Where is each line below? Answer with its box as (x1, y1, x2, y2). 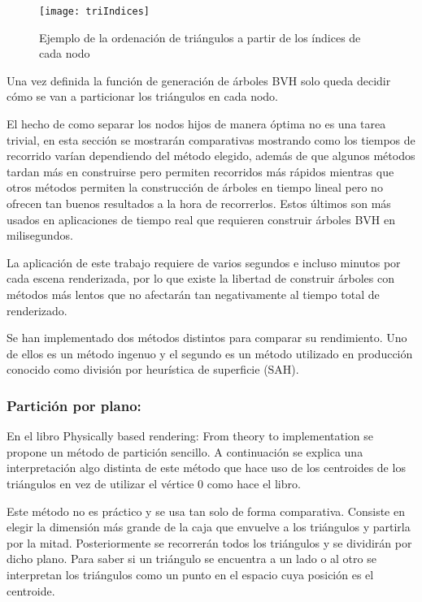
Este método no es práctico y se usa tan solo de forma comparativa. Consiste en (7, 502, 405, 519)
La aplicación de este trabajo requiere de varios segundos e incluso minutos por (7, 253, 401, 271)
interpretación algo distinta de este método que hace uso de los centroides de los (7, 459, 406, 476)
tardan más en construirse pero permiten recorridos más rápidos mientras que (7, 162, 394, 180)
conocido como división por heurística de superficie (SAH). (7, 361, 299, 378)
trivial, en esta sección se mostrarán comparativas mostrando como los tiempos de (7, 131, 415, 148)
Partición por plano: (7, 395, 141, 415)
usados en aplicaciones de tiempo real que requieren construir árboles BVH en (7, 210, 395, 227)
